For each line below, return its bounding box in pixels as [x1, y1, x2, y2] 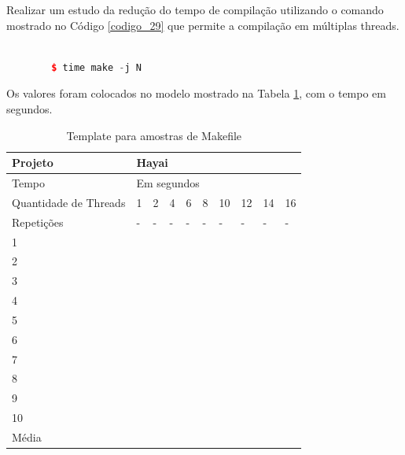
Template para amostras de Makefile [66, 127, 242, 143]
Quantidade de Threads [12, 194, 126, 210]
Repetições [12, 213, 64, 230]
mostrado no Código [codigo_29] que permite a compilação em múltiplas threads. [6, 17, 399, 33]
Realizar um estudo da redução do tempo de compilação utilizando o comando [6, 2, 384, 17]
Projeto [12, 154, 53, 171]
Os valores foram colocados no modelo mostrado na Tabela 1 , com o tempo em [6, 85, 386, 102]
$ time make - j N [51, 61, 142, 73]
